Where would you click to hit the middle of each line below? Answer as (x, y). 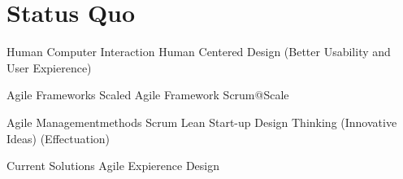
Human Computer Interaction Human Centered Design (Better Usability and (199, 52)
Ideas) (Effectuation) (58, 138)
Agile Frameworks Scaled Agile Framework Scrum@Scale (148, 95)
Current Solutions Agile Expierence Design (113, 166)
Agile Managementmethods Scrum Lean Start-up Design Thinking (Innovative (202, 122)
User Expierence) (49, 67)
